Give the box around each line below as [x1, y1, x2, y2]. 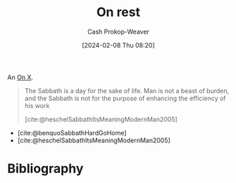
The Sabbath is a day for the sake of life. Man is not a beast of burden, [24, 86, 230, 95]
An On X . [7, 73, 34, 81]
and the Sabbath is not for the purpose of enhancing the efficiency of [24, 94, 227, 102]
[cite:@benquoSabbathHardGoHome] [17, 128, 127, 137]
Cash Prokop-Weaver [87, 27, 150, 36]
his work [24, 101, 50, 109]
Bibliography [7, 161, 84, 177]
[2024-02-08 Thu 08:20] [82, 41, 155, 49]
